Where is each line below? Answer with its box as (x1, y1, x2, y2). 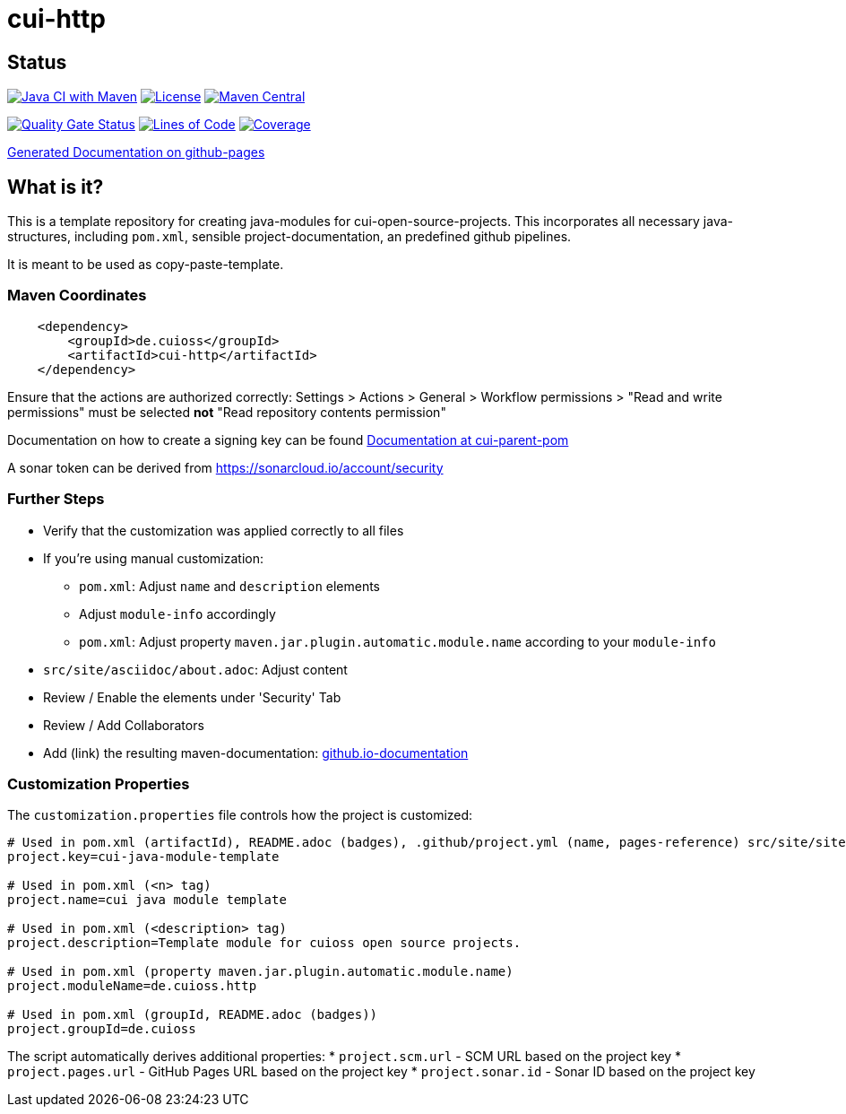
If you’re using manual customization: (43, 550, 263, 566)
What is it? (7, 175, 104, 198)
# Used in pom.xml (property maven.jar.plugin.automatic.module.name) (7, 964, 514, 979)
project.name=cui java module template (7, 892, 287, 908)
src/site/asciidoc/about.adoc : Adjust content (43, 661, 348, 677)
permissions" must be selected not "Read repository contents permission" (7, 404, 446, 420)
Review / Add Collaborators (43, 717, 204, 733)
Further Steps (7, 490, 105, 509)
